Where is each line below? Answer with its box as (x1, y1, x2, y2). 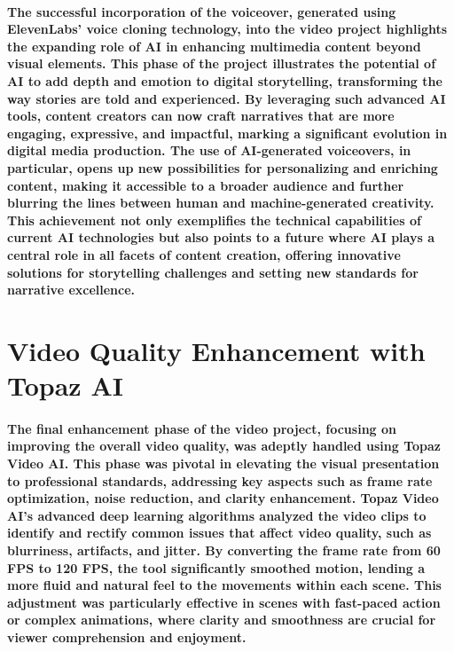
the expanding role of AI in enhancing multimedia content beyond (7, 36, 421, 55)
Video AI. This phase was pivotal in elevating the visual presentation (7, 454, 440, 473)
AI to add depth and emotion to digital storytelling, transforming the (7, 71, 442, 90)
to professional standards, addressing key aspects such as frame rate (7, 471, 433, 490)
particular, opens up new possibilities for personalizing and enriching (7, 158, 438, 177)
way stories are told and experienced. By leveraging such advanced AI (7, 89, 446, 107)
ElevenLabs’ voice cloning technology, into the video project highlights (7, 20, 448, 38)
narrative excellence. (7, 280, 136, 299)
